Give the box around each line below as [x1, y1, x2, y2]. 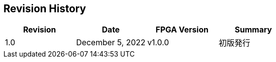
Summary [235, 25, 272, 35]
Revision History [3, 2, 86, 15]
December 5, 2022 [76, 37, 146, 48]
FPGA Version [155, 25, 208, 35]
